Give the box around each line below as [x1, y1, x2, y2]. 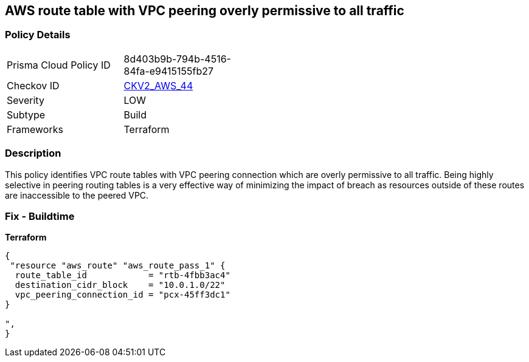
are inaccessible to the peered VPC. [5, 190, 149, 200]
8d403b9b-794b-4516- [123, 52, 231, 65]
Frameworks [7, 123, 63, 135]
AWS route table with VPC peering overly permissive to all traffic [5, 3, 404, 18]
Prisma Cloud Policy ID [7, 58, 111, 71]
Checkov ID [7, 79, 60, 92]
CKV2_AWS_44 [123, 79, 193, 92]
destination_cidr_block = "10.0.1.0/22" [15, 280, 226, 290]
